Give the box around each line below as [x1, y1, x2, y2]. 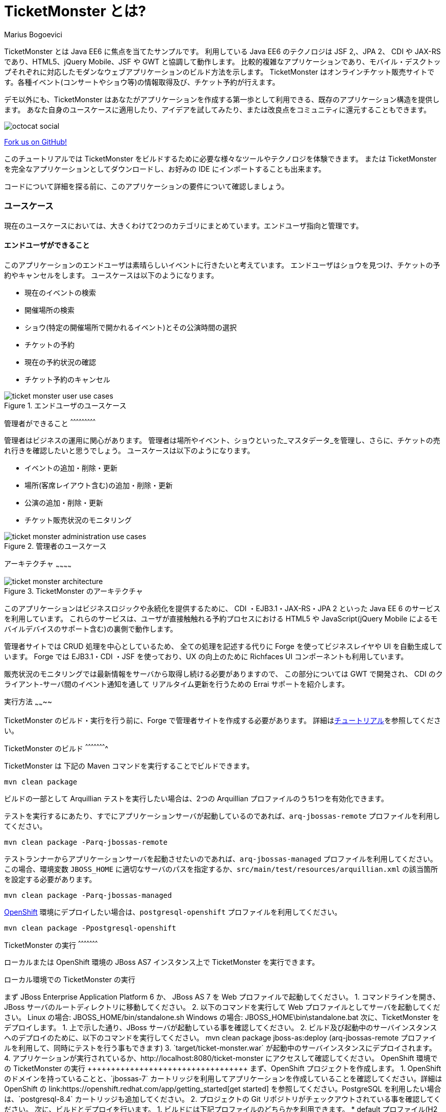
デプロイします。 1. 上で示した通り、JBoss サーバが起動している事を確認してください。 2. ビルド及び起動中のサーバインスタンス [4, 1023, 437, 1032]
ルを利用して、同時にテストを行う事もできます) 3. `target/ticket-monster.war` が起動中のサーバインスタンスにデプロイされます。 [4, 1044, 436, 1053]
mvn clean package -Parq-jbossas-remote [4, 838, 168, 846]
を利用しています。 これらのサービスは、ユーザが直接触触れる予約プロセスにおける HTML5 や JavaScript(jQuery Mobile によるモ [4, 614, 438, 623]
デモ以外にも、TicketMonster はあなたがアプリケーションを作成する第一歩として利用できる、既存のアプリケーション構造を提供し [4, 95, 440, 104]
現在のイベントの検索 [24, 288, 96, 297]
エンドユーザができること [4, 241, 90, 250]
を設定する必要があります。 [4, 874, 96, 884]
